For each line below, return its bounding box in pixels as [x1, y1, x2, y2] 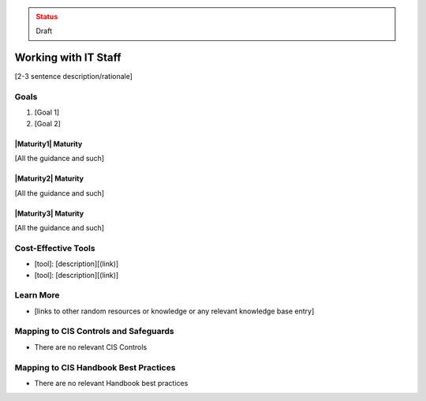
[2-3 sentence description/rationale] [14, 72, 133, 81]
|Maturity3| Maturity [14, 208, 84, 218]
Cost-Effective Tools [14, 242, 95, 253]
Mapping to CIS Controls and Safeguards [14, 326, 175, 337]
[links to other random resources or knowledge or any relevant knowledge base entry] [34, 306, 315, 316]
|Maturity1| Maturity [14, 139, 83, 148]
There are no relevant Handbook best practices [34, 378, 189, 388]
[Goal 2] [34, 118, 61, 128]
